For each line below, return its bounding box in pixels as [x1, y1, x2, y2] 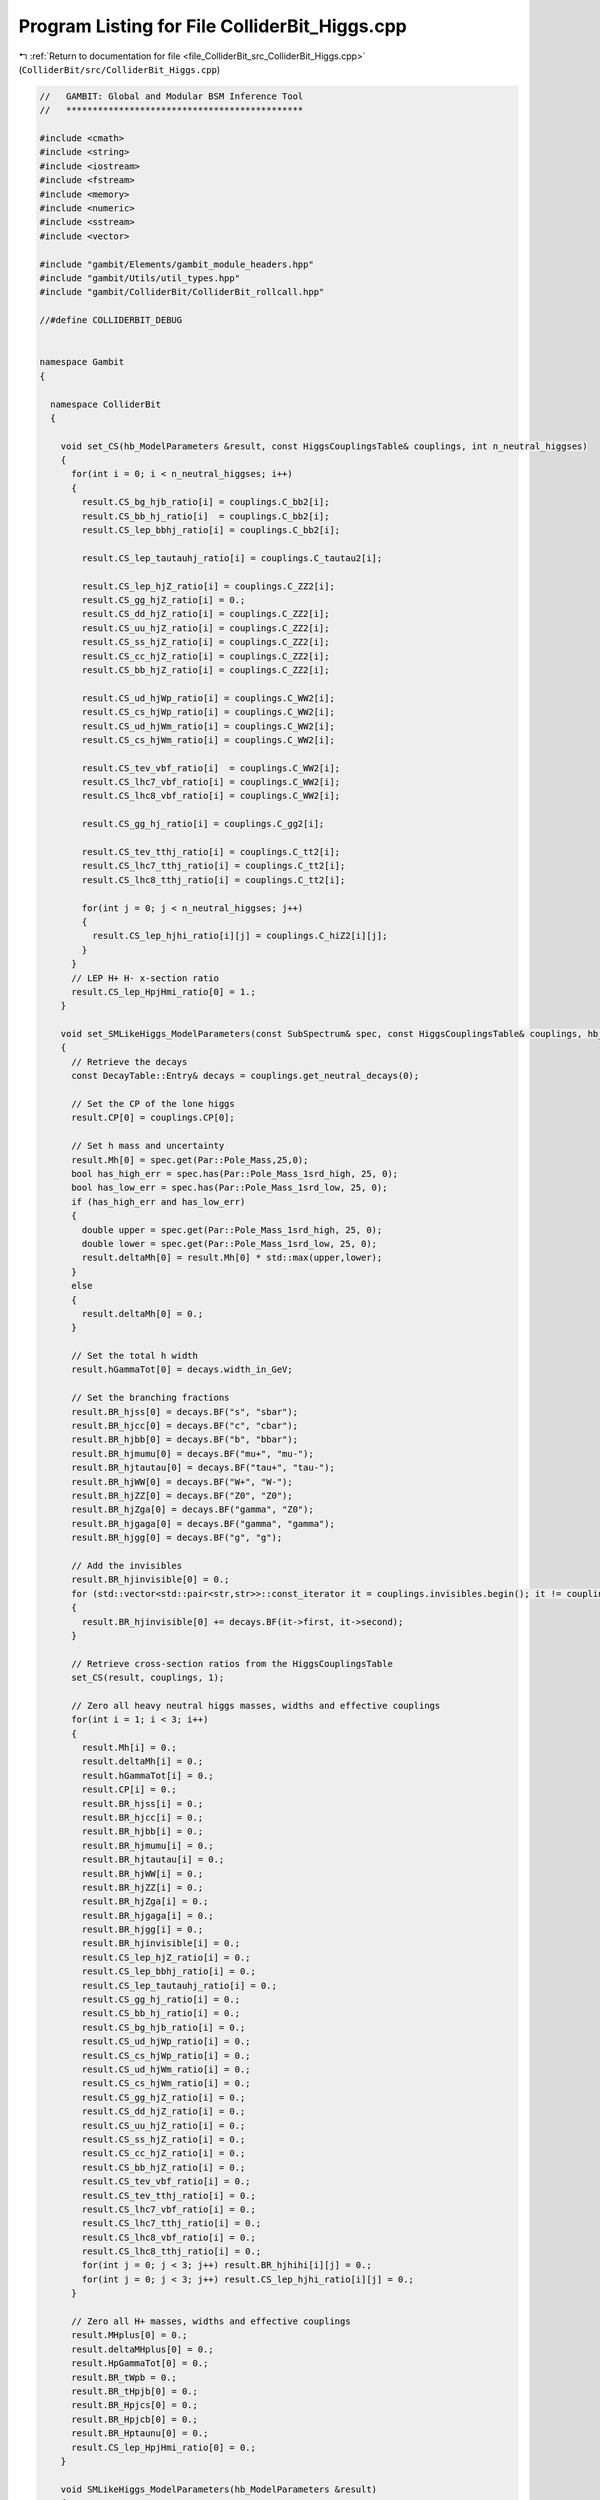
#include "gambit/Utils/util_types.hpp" [39, 273, 240, 284]
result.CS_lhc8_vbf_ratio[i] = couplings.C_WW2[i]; [81, 790, 341, 802]
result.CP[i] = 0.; [81, 1784, 177, 1795]
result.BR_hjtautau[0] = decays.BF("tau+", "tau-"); [71, 1462, 335, 1474]
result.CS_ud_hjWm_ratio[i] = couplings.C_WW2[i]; [81, 720, 335, 732]
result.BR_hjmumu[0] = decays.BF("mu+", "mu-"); [71, 1448, 314, 1459]
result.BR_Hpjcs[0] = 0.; [71, 2400, 199, 2411]
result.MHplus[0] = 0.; [71, 2330, 188, 2341]
